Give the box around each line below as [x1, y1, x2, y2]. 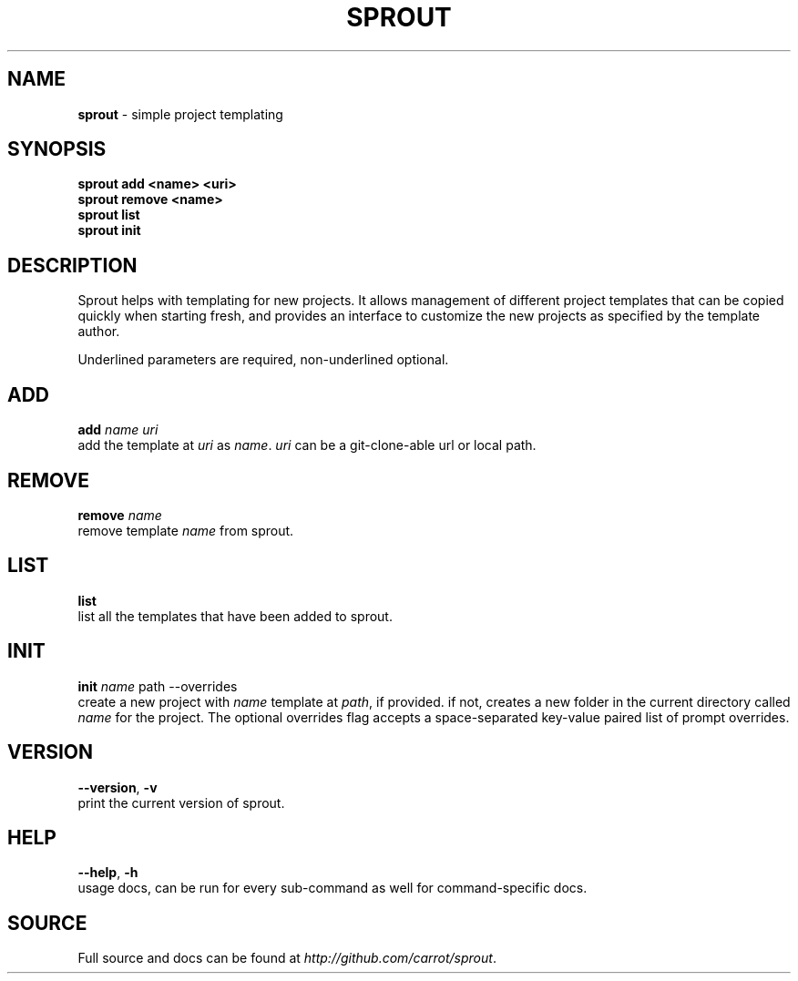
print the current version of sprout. [77, 794, 285, 811]
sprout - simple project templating [77, 106, 283, 122]
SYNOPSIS [7, 138, 107, 161]
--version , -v [77, 779, 158, 795]
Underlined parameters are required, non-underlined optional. [77, 352, 449, 368]
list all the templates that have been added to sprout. [77, 608, 393, 624]
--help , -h [77, 864, 138, 881]
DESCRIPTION [7, 253, 138, 277]
